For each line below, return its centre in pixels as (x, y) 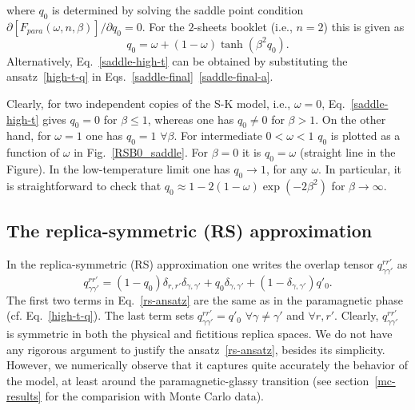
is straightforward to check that (84, 185)
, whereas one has (191, 119)
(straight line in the (347, 152)
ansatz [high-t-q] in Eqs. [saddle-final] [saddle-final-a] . (140, 76)
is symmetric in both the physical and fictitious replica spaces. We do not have (200, 333)
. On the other (351, 119)
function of (33, 152)
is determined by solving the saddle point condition (178, 10)
